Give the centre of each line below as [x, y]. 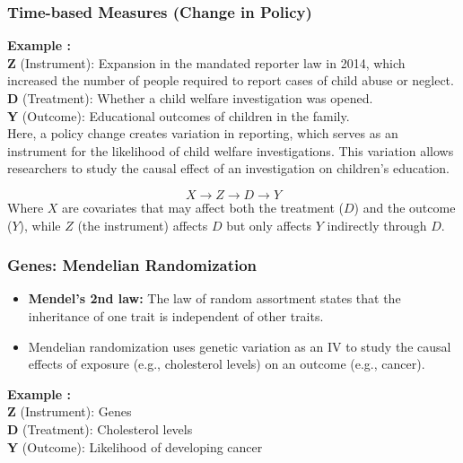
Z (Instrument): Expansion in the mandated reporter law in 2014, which [206, 62]
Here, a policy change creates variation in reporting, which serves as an [203, 133]
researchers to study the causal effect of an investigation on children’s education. [228, 168]
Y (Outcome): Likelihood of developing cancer [135, 446]
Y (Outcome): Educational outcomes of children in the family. [179, 115]
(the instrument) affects [143, 225]
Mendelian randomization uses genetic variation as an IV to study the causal [240, 346]
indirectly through [377, 225]
